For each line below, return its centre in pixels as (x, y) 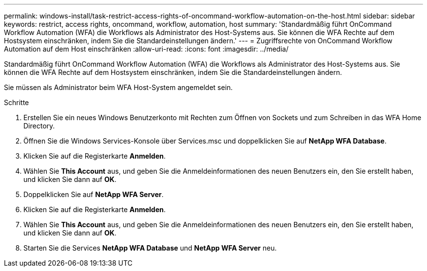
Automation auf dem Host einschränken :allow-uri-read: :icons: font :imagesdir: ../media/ (146, 49)
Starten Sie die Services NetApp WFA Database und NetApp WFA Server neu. (150, 248)
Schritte (17, 102)
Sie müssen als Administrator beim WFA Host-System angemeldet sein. (118, 87)
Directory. (39, 126)
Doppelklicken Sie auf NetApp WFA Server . (94, 194)
